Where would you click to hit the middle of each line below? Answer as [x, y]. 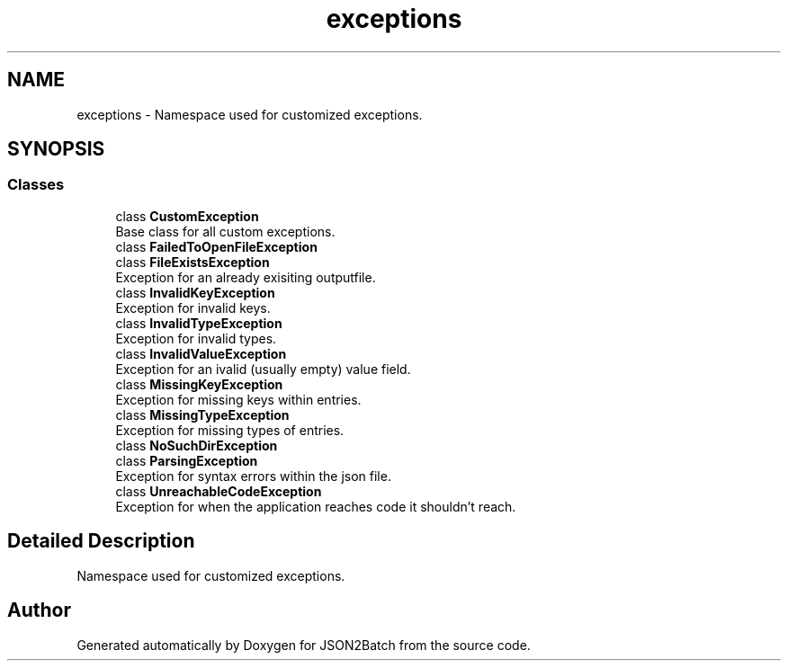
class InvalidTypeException [199, 323]
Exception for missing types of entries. [230, 430]
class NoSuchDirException [197, 445]
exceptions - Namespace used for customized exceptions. [250, 114]
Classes [36, 185]
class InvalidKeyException [195, 292]
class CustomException [187, 216]
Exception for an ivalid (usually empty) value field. [263, 369]
